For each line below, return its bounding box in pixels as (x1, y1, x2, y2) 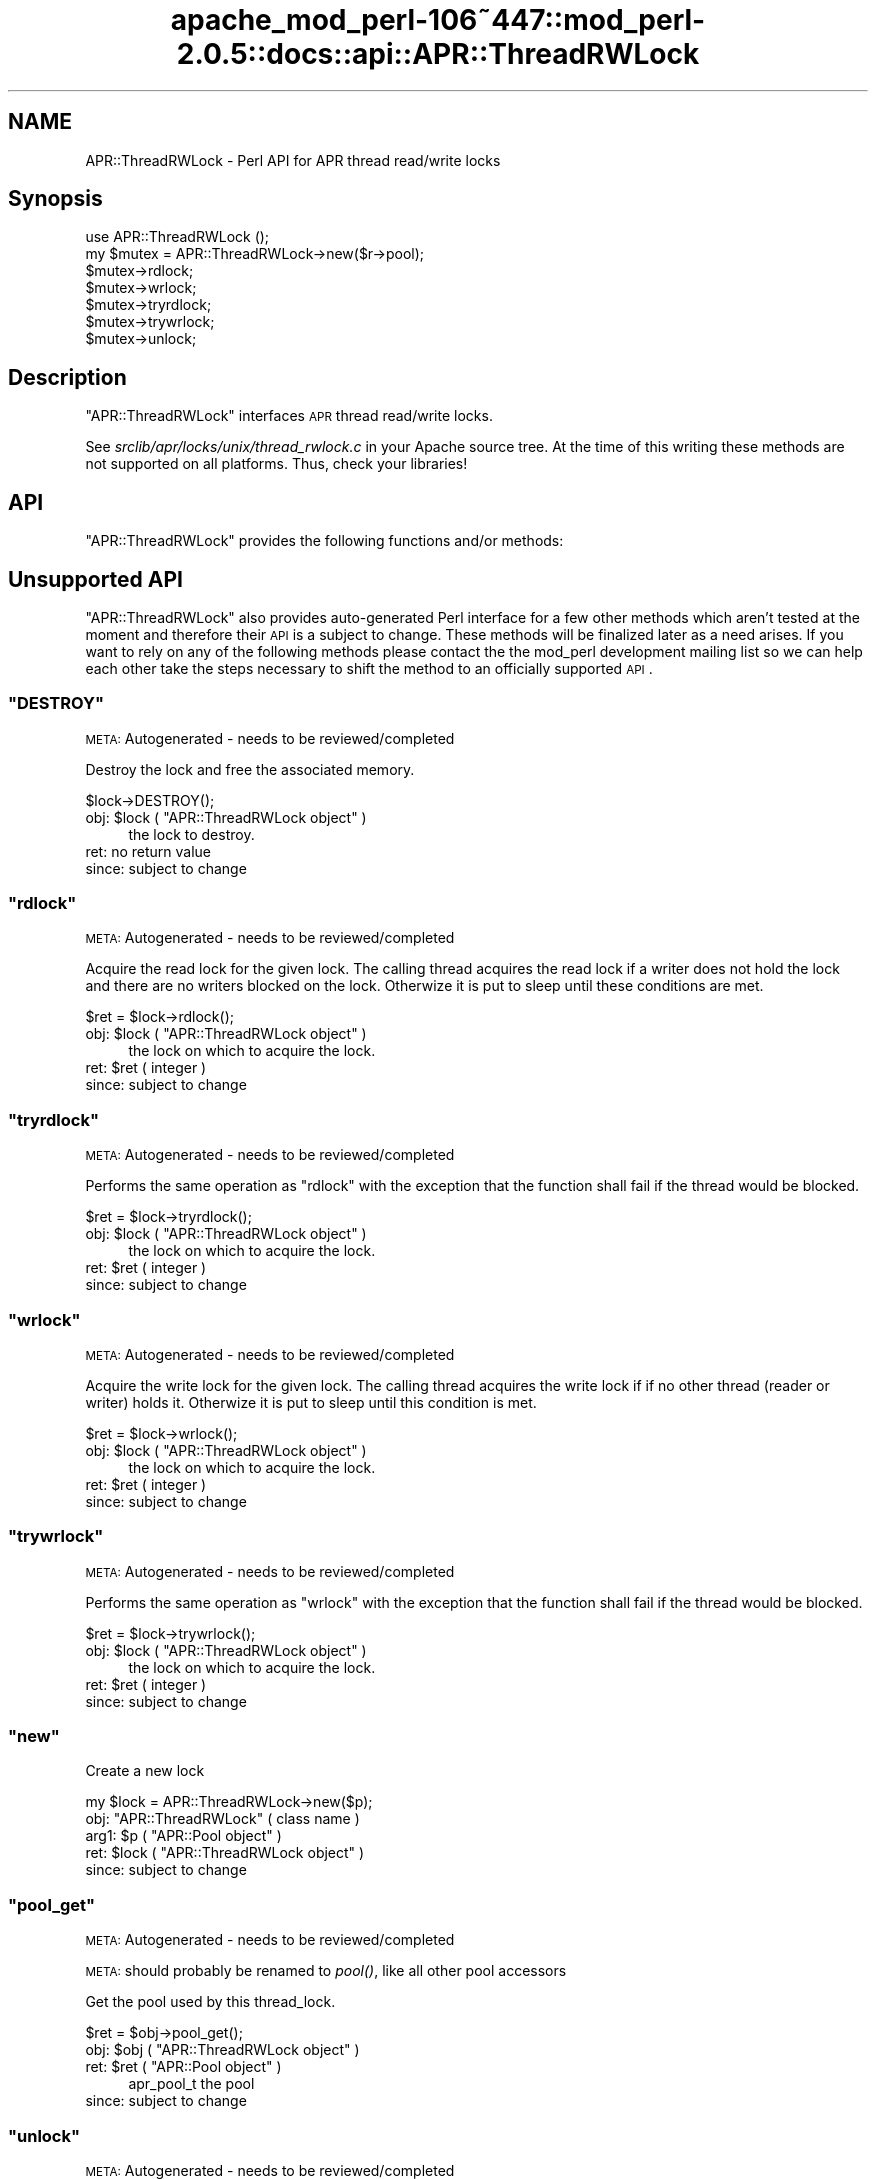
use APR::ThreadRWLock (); (85, 228, 270, 246)
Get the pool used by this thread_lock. (85, 1993, 336, 2011)
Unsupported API (8, 566, 183, 592)
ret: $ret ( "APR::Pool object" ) (85, 2058, 282, 2076)
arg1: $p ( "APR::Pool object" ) (85, 1827, 282, 1845)
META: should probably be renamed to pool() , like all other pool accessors (85, 1962, 567, 1980)
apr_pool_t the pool (128, 2075, 255, 2093)
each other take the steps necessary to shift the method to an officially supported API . (85, 659, 653, 677)
